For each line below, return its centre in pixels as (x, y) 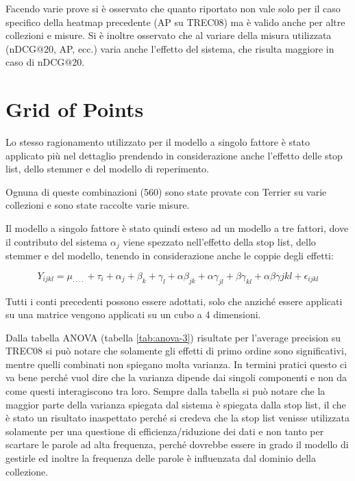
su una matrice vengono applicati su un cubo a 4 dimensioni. (133, 314)
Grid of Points (75, 109)
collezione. (27, 471)
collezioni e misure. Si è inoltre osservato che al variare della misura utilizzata (169, 35)
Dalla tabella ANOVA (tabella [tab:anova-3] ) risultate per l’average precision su (173, 337)
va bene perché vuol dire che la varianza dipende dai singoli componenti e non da (176, 377)
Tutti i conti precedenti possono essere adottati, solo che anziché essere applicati (174, 301)
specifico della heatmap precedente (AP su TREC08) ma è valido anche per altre (175, 22)
